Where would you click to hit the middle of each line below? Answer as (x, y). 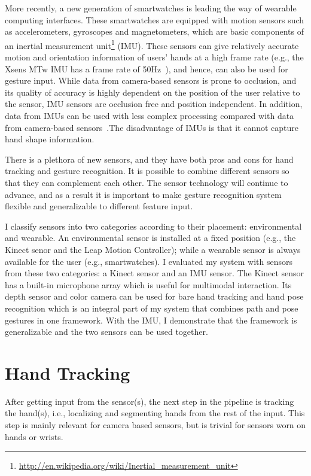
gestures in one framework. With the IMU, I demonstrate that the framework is (151, 320)
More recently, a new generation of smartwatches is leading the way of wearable (151, 8)
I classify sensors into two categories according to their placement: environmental (153, 226)
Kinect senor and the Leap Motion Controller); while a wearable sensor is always (153, 249)
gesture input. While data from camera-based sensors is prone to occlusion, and (151, 80)
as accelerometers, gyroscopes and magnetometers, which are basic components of (154, 31)
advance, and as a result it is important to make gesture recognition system (143, 194)
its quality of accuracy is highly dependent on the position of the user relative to (153, 92)
